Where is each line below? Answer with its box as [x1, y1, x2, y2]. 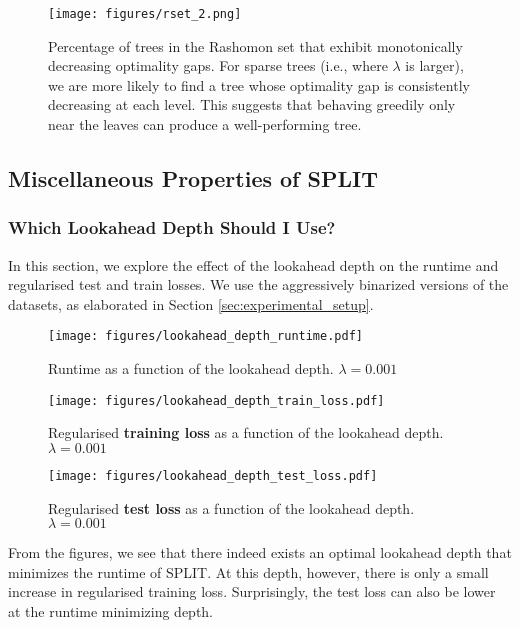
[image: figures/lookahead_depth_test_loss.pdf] [48, 468, 378, 483]
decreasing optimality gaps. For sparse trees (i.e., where [48, 55, 388, 76]
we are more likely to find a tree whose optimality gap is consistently [48, 74, 470, 95]
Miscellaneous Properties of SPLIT [8, 163, 378, 194]
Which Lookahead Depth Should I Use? [8, 215, 336, 240]
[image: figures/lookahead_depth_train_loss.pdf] [48, 393, 385, 408]
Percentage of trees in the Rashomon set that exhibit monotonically [48, 35, 463, 56]
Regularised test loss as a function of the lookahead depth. [48, 497, 415, 518]
